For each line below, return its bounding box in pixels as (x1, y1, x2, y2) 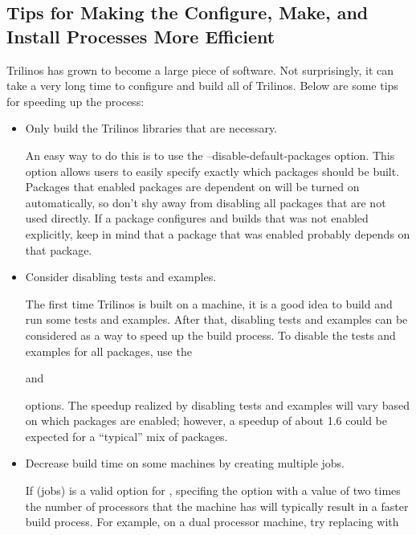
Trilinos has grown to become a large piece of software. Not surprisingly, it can (6, 61, 394, 78)
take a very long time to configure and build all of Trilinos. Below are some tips (6, 77, 398, 94)
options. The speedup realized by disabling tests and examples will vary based (25, 396, 410, 413)
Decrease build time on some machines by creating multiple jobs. (25, 455, 345, 472)
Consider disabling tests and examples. (25, 268, 217, 285)
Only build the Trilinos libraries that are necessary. (25, 120, 278, 137)
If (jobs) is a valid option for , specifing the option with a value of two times (25, 482, 401, 499)
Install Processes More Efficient (6, 23, 275, 48)
